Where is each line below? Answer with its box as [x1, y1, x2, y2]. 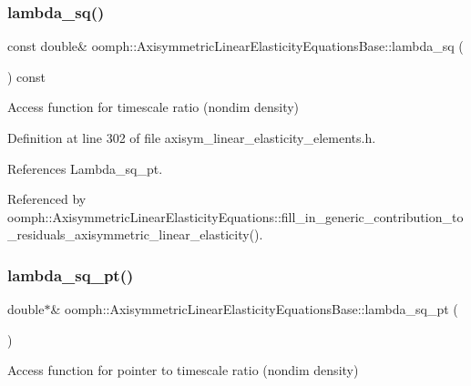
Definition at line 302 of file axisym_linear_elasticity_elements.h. [7, 128, 376, 147]
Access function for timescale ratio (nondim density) [7, 97, 300, 117]
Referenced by [7, 189, 87, 208]
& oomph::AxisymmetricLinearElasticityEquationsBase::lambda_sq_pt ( [50, 300, 458, 319]
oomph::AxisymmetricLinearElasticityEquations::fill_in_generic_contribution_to [7, 207, 464, 226]
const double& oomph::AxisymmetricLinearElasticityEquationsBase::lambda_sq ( [7, 36, 464, 56]
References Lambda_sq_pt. [7, 158, 163, 178]
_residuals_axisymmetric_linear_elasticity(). [7, 225, 263, 244]
